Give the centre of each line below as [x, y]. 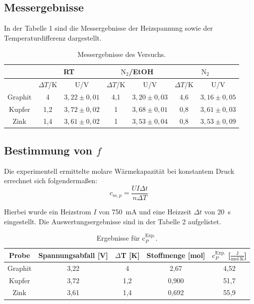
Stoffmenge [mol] [176, 255]
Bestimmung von [48, 150]
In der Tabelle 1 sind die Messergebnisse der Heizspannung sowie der [109, 28]
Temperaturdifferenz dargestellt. [53, 37]
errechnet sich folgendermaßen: [51, 180]
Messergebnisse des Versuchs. [122, 54]
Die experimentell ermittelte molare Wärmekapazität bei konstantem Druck [119, 171]
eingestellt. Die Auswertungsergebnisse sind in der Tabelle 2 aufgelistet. [113, 221]
